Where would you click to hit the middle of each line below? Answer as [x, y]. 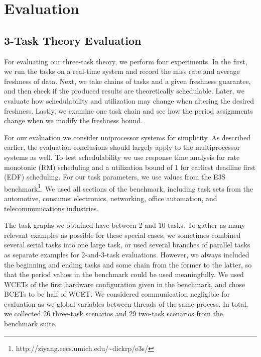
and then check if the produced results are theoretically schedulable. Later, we [124, 91]
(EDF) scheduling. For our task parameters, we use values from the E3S [115, 177]
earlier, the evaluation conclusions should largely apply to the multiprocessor [122, 147]
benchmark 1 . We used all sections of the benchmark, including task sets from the [129, 188]
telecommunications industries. [51, 208]
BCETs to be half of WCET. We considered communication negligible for [117, 294]
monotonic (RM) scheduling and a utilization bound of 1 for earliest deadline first [130, 167]
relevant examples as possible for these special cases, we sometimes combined [122, 235]
